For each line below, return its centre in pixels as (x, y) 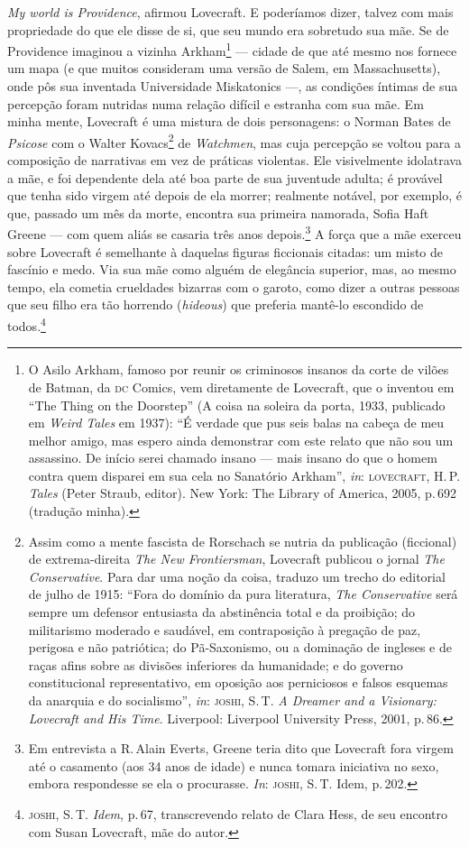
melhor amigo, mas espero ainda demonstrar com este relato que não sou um (241, 440)
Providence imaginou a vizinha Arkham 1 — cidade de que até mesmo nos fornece (232, 49)
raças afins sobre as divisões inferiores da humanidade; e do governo (216, 664)
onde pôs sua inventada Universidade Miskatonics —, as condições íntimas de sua (233, 86)
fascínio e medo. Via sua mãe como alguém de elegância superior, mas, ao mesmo (232, 269)
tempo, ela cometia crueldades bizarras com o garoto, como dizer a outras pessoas (234, 286)
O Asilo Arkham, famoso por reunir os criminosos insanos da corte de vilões (239, 369)
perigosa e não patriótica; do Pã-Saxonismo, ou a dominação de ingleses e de (240, 647)
